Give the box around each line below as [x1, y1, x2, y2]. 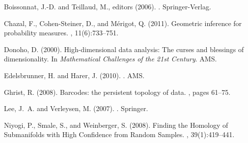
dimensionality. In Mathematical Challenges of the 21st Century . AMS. [4, 54, 217, 64]
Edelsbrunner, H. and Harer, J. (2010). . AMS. [4, 70, 145, 80]
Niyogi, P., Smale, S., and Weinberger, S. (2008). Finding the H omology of [4, 119, 228, 130]
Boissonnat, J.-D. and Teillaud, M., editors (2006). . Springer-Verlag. [4, 1, 211, 11]
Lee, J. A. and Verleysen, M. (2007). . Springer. [4, 103, 148, 114]
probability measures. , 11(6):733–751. [4, 28, 118, 38]
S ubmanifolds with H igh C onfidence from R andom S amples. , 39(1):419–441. [4, 129, 235, 140]
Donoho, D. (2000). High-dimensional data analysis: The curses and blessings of [4, 44, 244, 54]
